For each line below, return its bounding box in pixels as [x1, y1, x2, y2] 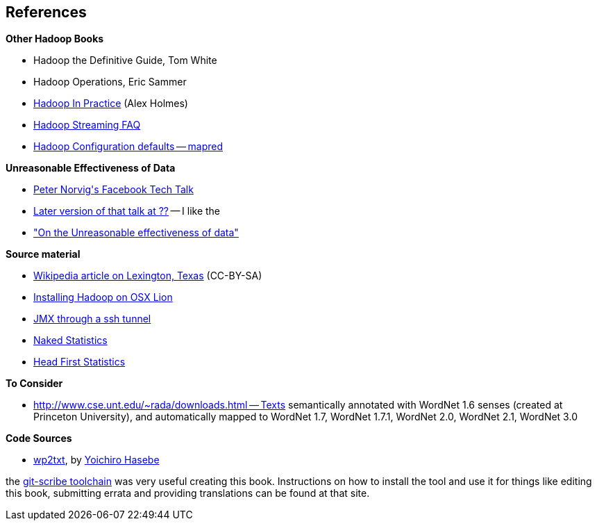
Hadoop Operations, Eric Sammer [33, 76, 187, 88]
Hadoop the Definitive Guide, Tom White [33, 54, 217, 67]
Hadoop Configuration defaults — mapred [33, 140, 223, 153]
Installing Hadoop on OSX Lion [33, 291, 173, 304]
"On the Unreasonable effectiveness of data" [33, 227, 239, 239]
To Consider [6, 377, 63, 390]
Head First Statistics [33, 356, 126, 368]
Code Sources [6, 432, 72, 445]
